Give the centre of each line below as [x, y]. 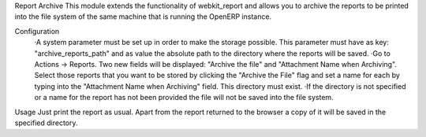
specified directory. [46, 123]
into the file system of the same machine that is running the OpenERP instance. [143, 17]
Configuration [37, 31]
